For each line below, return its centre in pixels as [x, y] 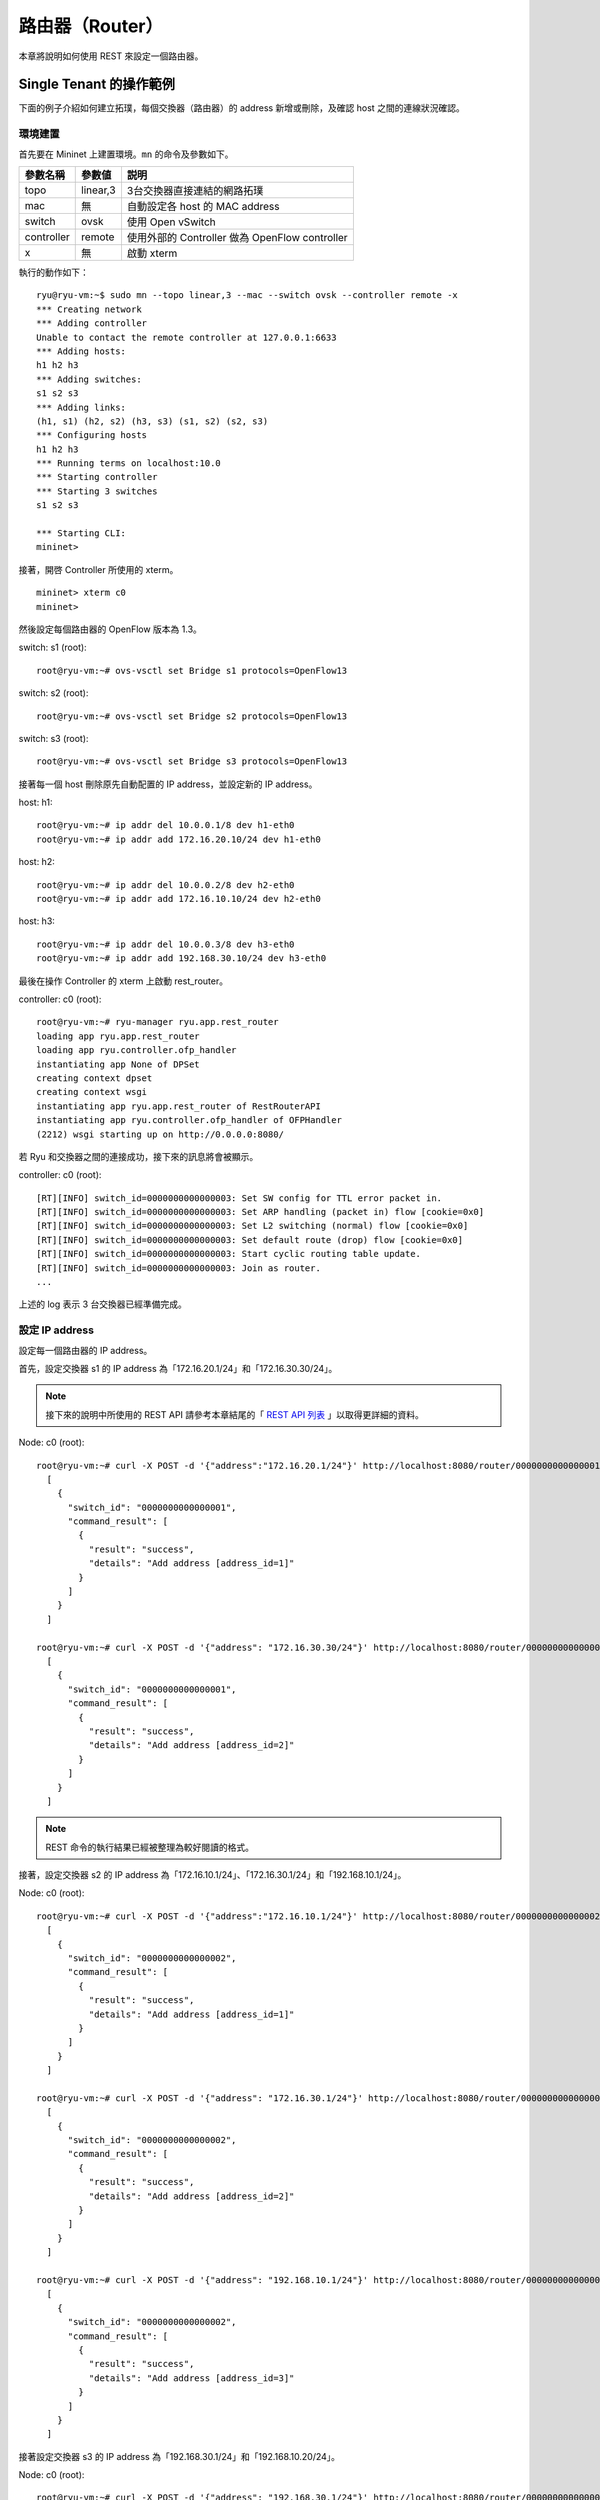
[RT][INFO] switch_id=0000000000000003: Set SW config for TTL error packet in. [239, 1198]
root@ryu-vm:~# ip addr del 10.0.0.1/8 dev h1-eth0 [165, 825]
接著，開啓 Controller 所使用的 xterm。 [98, 569]
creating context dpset [94, 1078]
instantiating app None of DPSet [118, 1064]
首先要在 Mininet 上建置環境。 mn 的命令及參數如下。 [126, 154]
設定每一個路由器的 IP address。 [85, 1350]
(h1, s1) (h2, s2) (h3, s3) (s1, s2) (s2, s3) [152, 421]
